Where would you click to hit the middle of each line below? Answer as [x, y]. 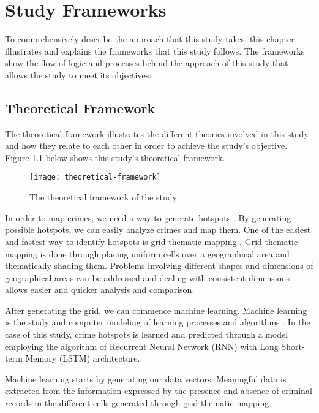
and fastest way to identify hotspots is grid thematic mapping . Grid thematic [152, 241]
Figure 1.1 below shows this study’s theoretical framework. [115, 157]
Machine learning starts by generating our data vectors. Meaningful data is [146, 378]
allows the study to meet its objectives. [78, 74]
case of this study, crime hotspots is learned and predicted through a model [147, 334]
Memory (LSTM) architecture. [83, 358]
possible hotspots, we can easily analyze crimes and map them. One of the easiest [158, 229]
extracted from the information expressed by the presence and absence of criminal [159, 391]
